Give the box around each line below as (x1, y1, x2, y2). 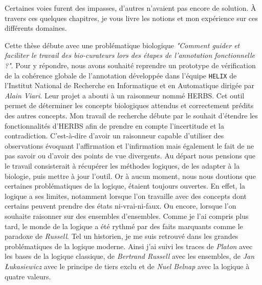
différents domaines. (5, 23, 67, 33)
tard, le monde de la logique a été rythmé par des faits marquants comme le (5, 220, 243, 231)
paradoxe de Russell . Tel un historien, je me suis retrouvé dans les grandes (5, 231, 238, 241)
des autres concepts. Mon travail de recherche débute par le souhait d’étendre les (5, 110, 258, 120)
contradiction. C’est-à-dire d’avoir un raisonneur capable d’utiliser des (5, 130, 224, 141)
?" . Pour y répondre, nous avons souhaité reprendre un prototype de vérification (5, 59, 256, 70)
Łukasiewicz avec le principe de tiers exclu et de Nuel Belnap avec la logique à (5, 260, 250, 271)
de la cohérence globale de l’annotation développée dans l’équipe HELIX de (5, 70, 237, 80)
